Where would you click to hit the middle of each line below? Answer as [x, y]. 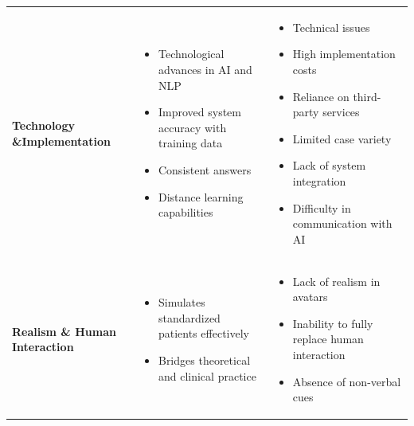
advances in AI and [205, 69]
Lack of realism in [336, 281]
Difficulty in [322, 207]
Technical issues [331, 27]
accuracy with [192, 127]
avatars [310, 297]
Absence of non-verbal [347, 381]
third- [367, 96]
